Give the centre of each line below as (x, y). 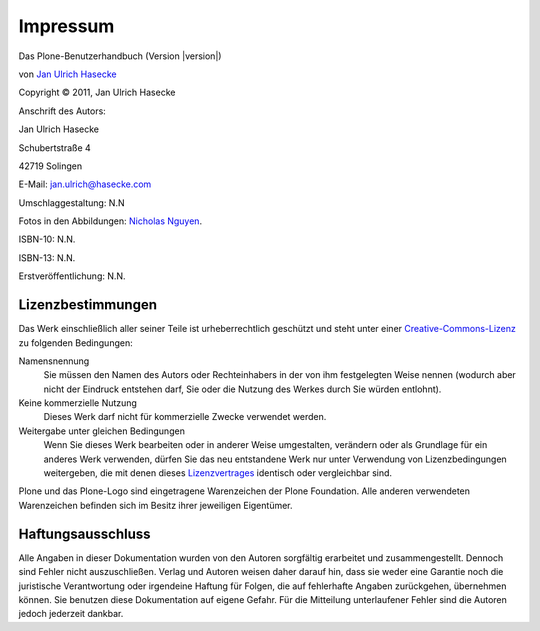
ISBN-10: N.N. (47, 239)
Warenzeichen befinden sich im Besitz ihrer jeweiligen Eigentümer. (156, 505)
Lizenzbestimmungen (88, 305)
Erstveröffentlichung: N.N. (72, 276)
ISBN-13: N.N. (47, 257)
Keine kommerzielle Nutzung (77, 403)
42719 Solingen (50, 166)
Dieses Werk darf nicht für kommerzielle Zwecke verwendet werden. (185, 417)
